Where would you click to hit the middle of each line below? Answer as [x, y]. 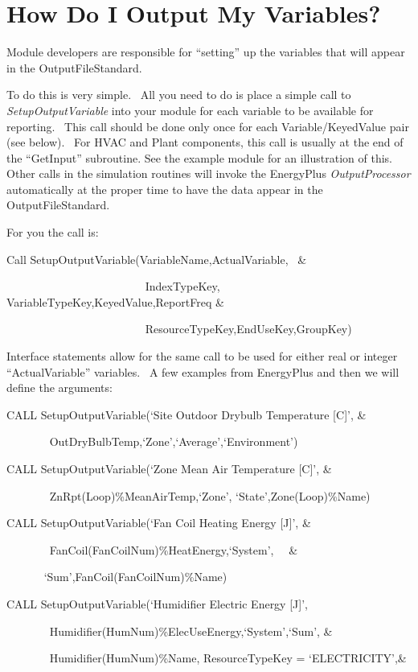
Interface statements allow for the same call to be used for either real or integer [202, 356]
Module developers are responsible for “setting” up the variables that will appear [206, 52]
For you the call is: [53, 232]
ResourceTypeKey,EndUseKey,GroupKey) [248, 329]
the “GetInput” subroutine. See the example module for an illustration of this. [199, 157]
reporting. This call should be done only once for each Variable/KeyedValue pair [208, 126]
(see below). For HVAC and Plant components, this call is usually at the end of [205, 142]
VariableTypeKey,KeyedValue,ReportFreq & [115, 301]
